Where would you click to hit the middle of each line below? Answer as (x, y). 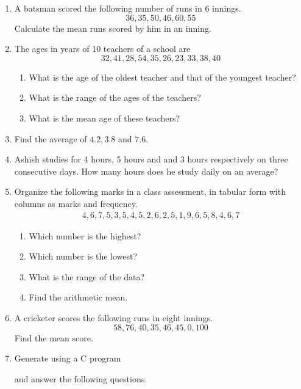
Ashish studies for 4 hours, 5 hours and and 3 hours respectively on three (151, 159)
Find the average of (51, 138)
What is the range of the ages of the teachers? (115, 97)
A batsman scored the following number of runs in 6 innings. (128, 8)
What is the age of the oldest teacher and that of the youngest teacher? (162, 77)
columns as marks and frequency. (76, 203)
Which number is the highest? (85, 235)
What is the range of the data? (87, 276)
